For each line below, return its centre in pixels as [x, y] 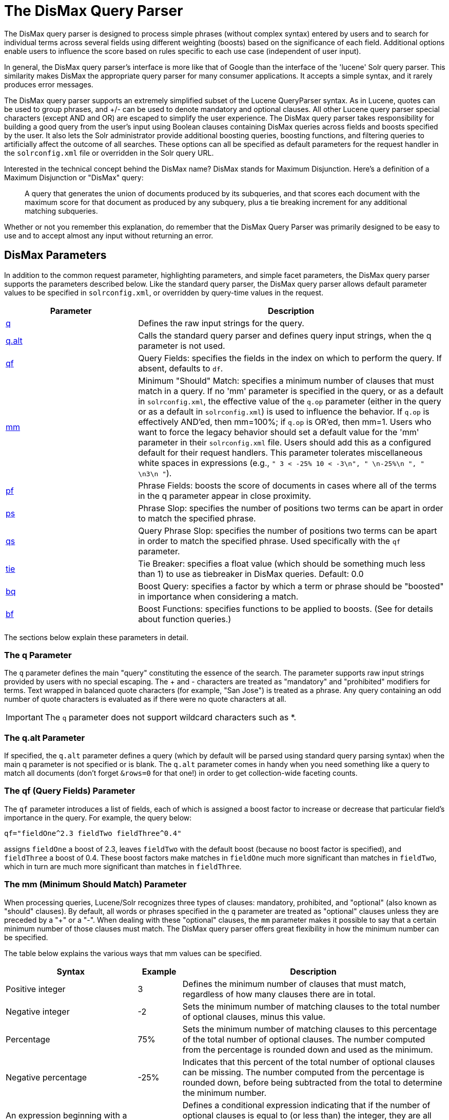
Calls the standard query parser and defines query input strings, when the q [285, 335]
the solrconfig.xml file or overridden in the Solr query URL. [109, 153]
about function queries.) [185, 619]
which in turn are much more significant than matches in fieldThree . [123, 866]
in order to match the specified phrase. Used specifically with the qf [269, 541]
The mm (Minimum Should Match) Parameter [95, 884]
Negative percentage [46, 1077]
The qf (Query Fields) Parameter [70, 791]
